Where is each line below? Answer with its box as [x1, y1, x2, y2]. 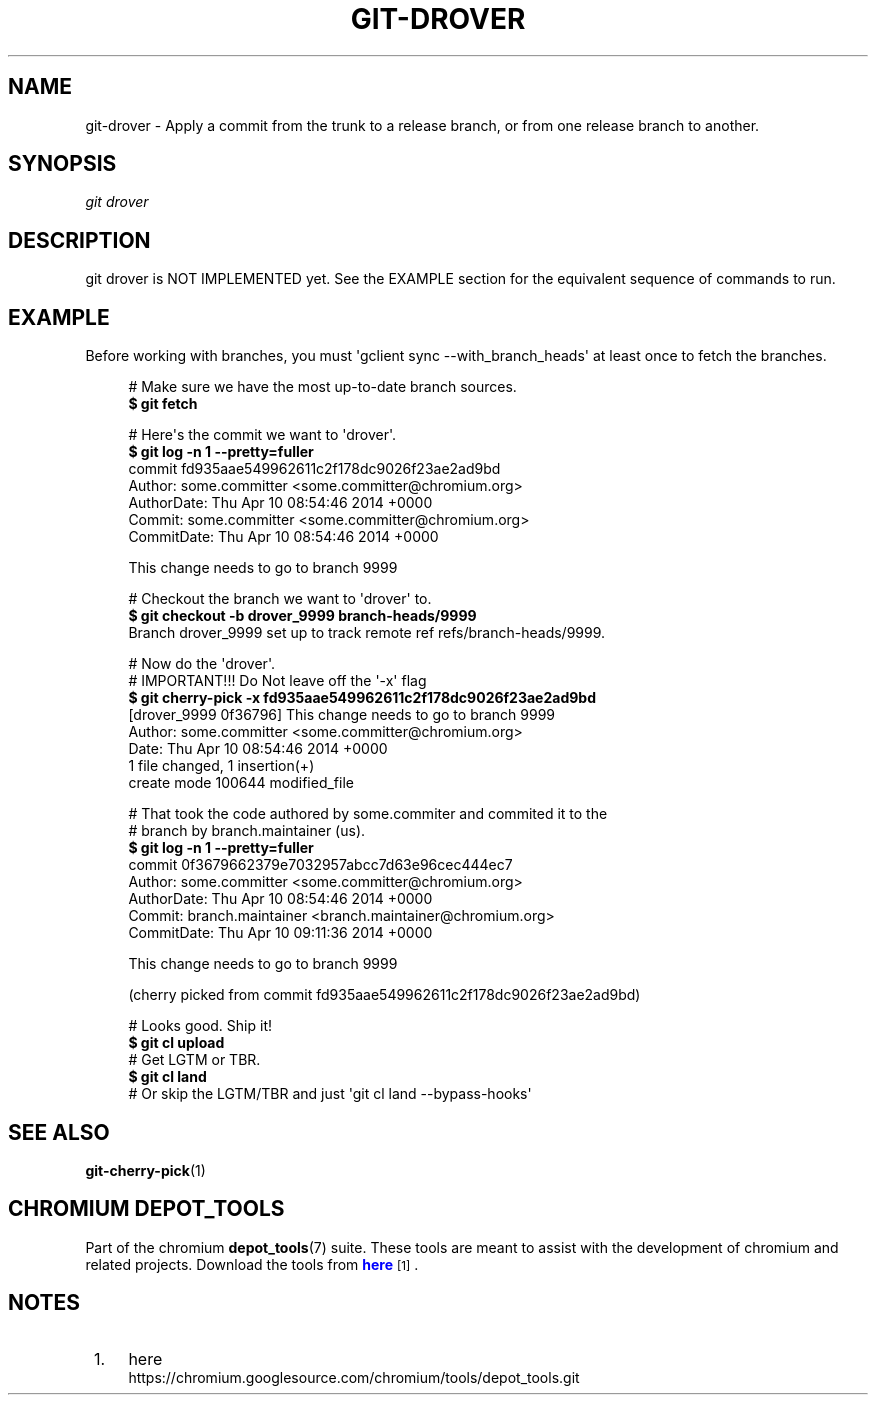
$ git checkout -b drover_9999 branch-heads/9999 [128, 607, 477, 625]
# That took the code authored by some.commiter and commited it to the [128, 805, 608, 823]
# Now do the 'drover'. [128, 655, 275, 673]
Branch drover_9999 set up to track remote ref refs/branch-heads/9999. [128, 624, 606, 642]
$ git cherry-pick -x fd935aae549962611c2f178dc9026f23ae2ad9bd [128, 689, 596, 707]
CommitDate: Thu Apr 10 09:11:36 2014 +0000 [128, 924, 433, 942]
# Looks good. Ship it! [128, 1017, 272, 1035]
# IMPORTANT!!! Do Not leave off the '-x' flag [128, 672, 427, 690]
